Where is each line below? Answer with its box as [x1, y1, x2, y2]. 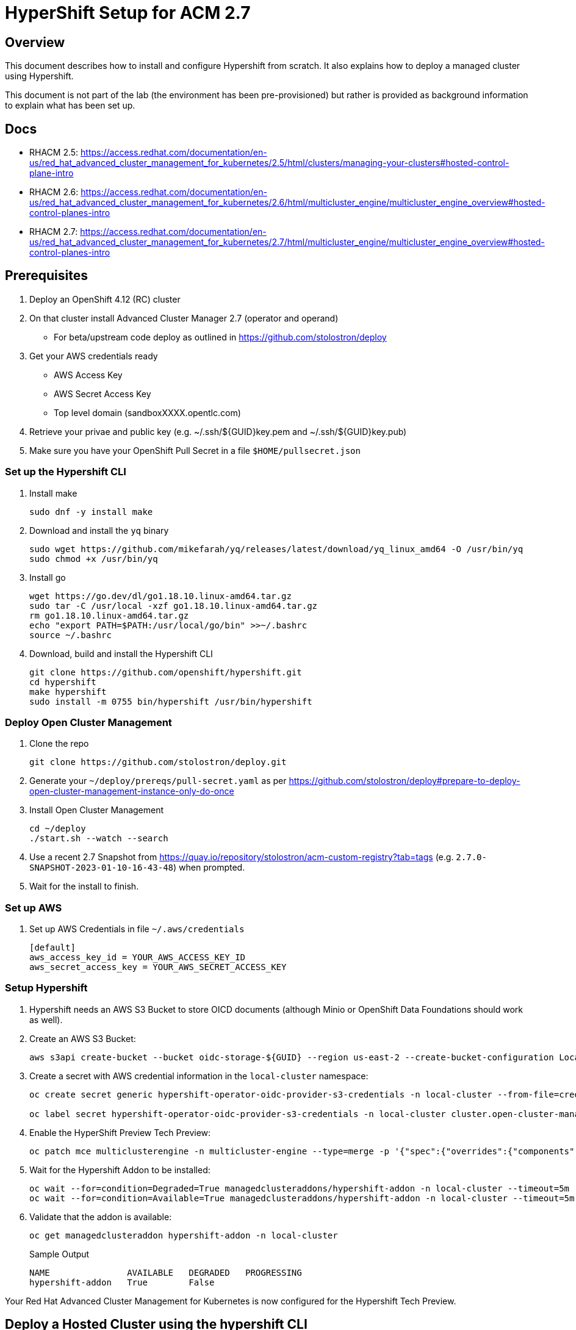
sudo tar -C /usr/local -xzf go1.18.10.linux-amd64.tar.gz [29, 600, 318, 611]
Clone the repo [29, 738, 89, 749]
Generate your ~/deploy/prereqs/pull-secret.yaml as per [29, 775, 287, 786]
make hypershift [29, 686, 107, 697]
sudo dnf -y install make [29, 506, 153, 517]
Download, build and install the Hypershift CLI [29, 648, 213, 659]
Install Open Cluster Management [29, 805, 164, 816]
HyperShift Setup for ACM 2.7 [5, 2, 251, 23]
